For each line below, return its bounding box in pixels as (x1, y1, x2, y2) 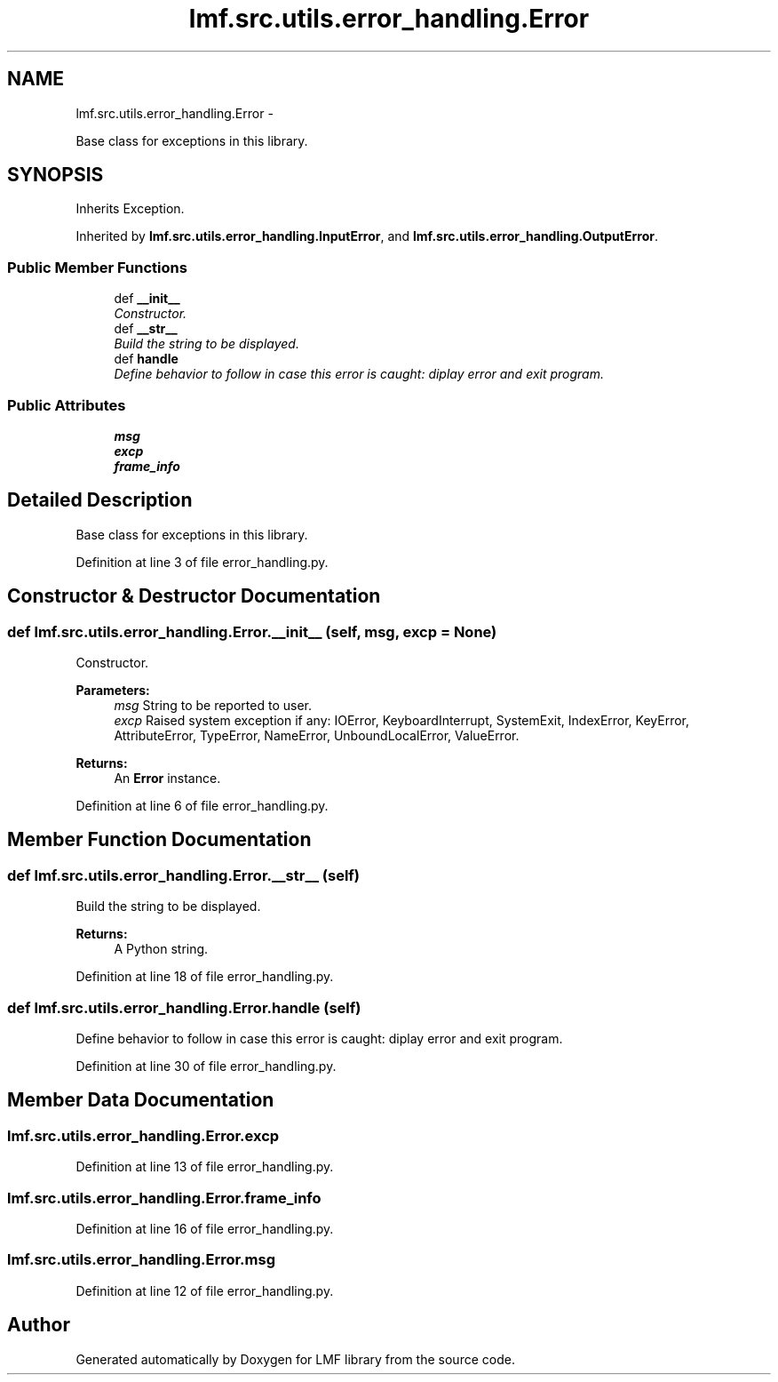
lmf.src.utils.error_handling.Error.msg (7, 1250, 275, 1269)
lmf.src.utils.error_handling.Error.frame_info (7, 1188, 322, 1207)
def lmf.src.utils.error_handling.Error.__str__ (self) (7, 866, 361, 884)
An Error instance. (114, 771, 221, 786)
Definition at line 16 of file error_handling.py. (75, 1220, 334, 1236)
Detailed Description (7, 489, 193, 512)
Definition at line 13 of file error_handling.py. (75, 1159, 334, 1175)
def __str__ (114, 321, 178, 337)
